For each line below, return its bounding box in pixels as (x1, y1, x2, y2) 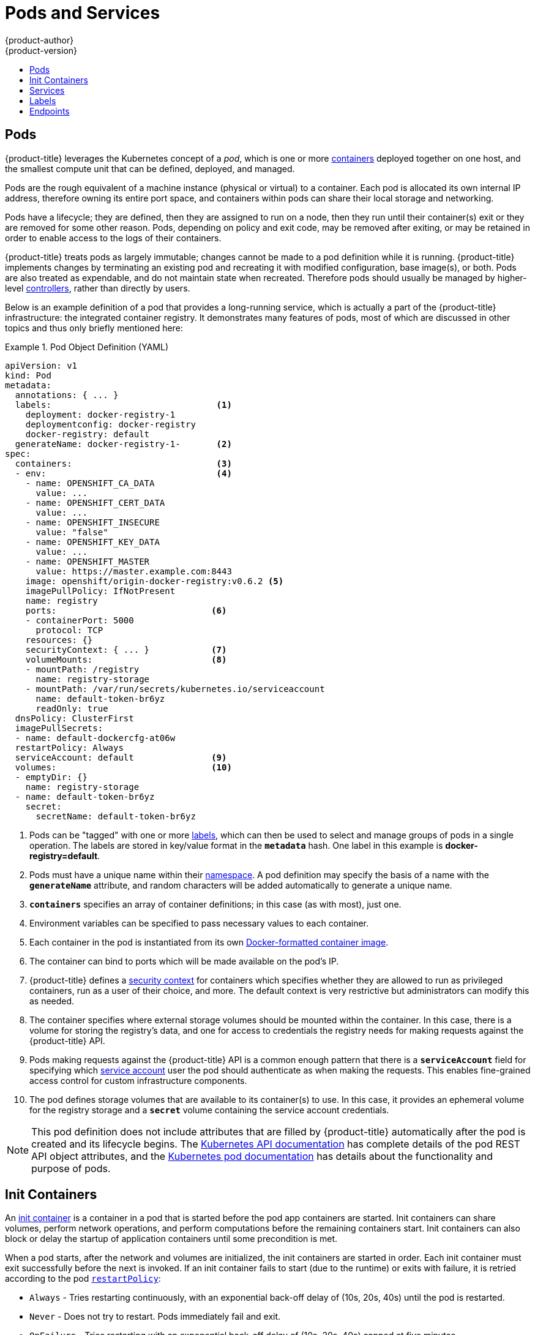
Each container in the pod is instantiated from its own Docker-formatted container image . (29, 936, 389, 947)
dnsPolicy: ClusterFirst (15, 713, 134, 723)
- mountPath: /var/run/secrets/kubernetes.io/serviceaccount (25, 683, 325, 694)
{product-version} (5, 45, 78, 56)
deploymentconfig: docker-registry (25, 419, 196, 429)
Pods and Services (5, 2, 160, 23)
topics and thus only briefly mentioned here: (5, 322, 183, 333)
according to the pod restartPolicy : (5, 1273, 161, 1284)
